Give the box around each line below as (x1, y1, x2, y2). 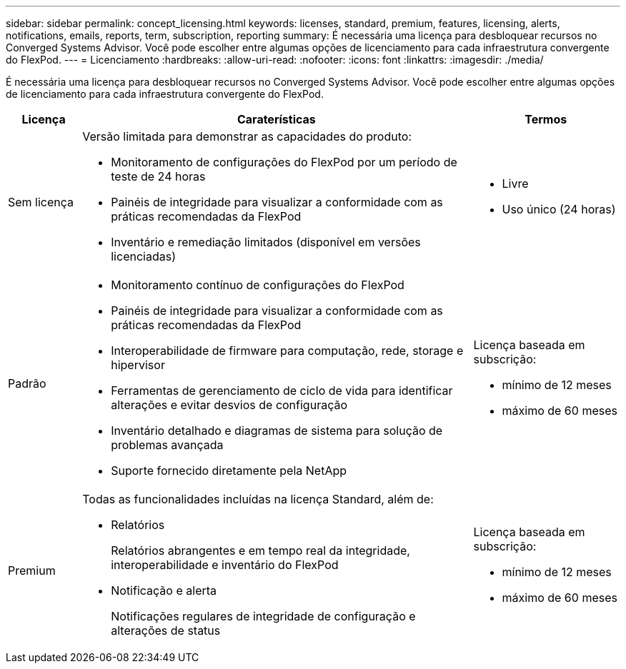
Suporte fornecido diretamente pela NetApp (111, 463, 347, 478)
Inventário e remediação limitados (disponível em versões (111, 235, 421, 249)
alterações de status (111, 623, 221, 638)
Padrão (8, 376, 46, 391)
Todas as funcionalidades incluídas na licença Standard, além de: (82, 492, 434, 506)
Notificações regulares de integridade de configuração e (111, 609, 416, 623)
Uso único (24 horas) (502, 202, 616, 216)
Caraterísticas (237, 112, 316, 126)
